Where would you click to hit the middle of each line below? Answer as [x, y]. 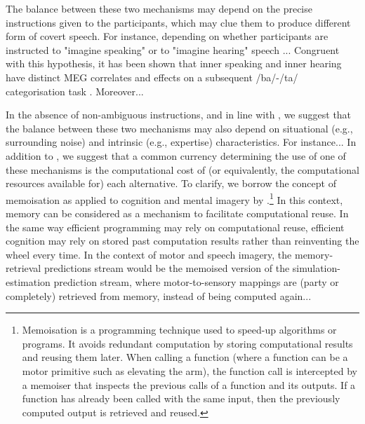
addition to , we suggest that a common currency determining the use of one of [176, 155]
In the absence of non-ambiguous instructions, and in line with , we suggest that [179, 115]
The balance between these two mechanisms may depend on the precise [159, 8]
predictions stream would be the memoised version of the [167, 268]
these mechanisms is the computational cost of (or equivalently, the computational [183, 169]
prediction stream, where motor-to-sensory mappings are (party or [196, 281]
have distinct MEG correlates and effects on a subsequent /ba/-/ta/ [152, 77]
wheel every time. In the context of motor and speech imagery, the [149, 254]
